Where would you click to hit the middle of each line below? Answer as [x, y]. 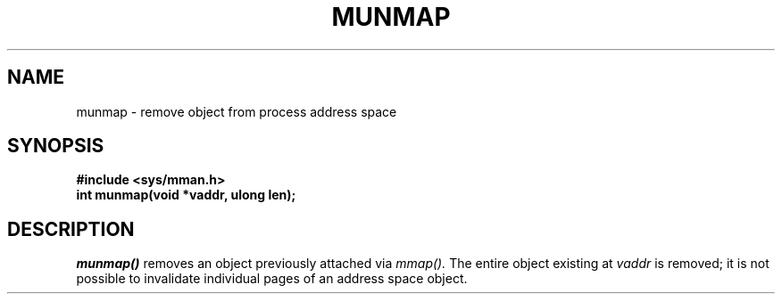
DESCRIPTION [71, 229]
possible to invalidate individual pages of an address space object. [272, 279]
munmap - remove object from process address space [237, 111]
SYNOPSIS [56, 146]
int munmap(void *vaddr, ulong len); [186, 195]
